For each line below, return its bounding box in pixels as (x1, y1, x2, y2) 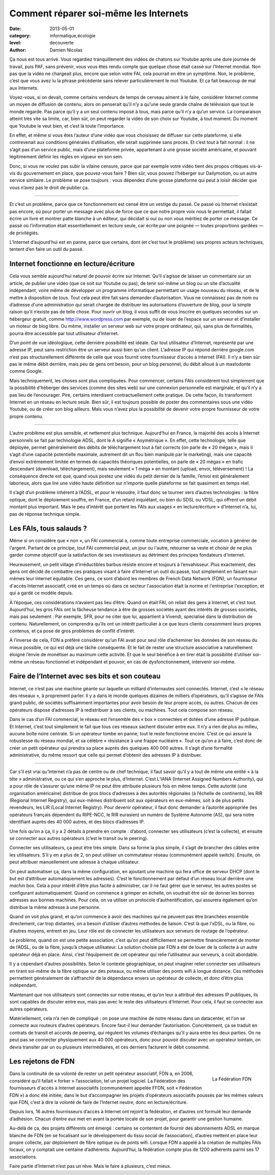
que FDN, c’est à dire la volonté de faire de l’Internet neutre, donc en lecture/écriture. (9, 1099, 188, 1105)
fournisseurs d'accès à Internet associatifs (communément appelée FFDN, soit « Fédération (9, 1085, 202, 1091)
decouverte (49, 40, 74, 46)
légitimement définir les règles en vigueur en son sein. (9, 154, 123, 160)
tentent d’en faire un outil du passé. (9, 246, 84, 252)
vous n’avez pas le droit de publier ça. (9, 184, 89, 190)
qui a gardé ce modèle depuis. (9, 590, 73, 596)
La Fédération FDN (212, 1076, 252, 1082)
